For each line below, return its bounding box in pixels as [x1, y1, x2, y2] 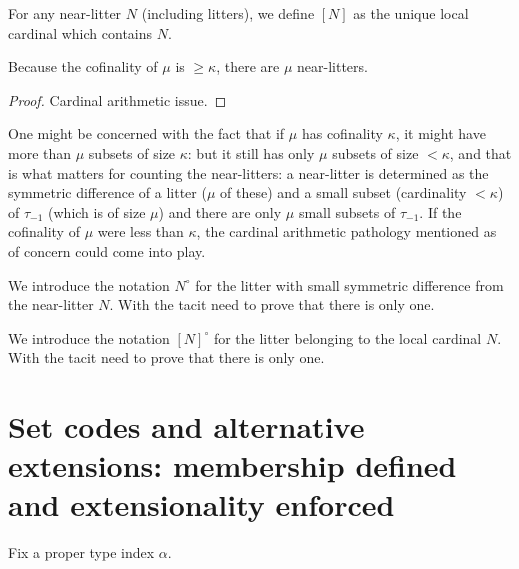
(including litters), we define [141, 3, 315, 23]
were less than [97, 221, 184, 242]
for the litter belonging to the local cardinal [213, 327, 482, 348]
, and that [449, 142, 512, 163]
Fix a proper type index [8, 542, 155, 563]
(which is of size [48, 201, 146, 222]
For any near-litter [8, 3, 122, 23]
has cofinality [301, 123, 383, 144]
